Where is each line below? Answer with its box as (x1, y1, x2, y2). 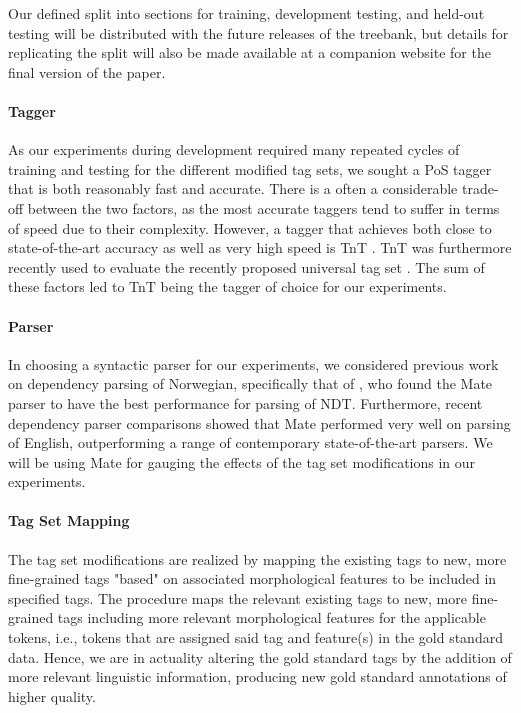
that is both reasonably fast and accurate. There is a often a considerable (8, 178, 458, 199)
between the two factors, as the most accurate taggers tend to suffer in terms (27, 197, 500, 218)
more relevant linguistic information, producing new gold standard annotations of (8, 666, 507, 687)
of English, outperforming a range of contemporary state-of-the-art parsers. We (8, 432, 493, 453)
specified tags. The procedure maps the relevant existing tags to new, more (8, 587, 467, 608)
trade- (461, 178, 499, 199)
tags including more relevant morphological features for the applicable (57, 607, 486, 628)
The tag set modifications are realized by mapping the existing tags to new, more (8, 548, 507, 569)
